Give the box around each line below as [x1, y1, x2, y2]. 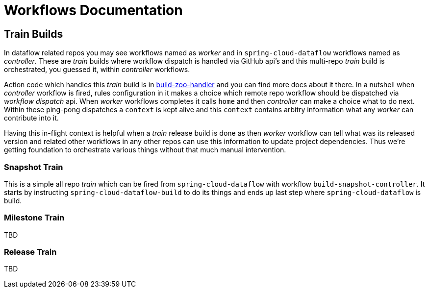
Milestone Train [4, 213, 65, 223]
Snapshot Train [4, 162, 63, 172]
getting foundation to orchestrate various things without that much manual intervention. [4, 146, 286, 154]
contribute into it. [4, 114, 59, 122]
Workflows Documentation [4, 2, 183, 19]
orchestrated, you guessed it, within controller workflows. [4, 65, 190, 74]
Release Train [4, 247, 57, 257]
